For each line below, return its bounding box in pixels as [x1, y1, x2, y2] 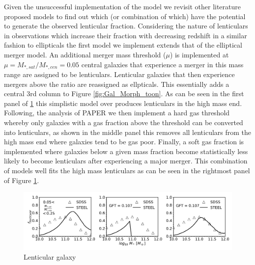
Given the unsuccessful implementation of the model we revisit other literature [4, 1, 241, 11]
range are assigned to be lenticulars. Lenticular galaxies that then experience [4, 69, 235, 79]
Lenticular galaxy [24, 251, 76, 262]
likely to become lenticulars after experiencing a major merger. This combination [4, 156, 248, 166]
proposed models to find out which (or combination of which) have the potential [4, 11, 246, 21]
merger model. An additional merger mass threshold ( [4, 49, 166, 59]
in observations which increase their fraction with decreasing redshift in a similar [4, 30, 247, 40]
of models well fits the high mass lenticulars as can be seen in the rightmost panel [4, 165, 250, 175]
